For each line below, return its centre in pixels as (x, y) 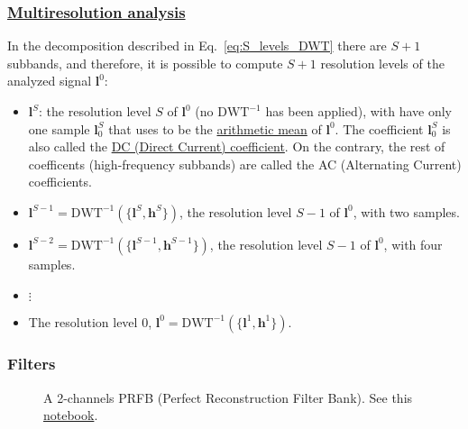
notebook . (71, 415)
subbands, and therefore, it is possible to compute (145, 63)
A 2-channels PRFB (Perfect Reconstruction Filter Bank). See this (228, 397)
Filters (32, 364)
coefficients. (60, 182)
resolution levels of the (382, 63)
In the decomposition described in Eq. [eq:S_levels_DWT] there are (197, 46)
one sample (59, 128)
